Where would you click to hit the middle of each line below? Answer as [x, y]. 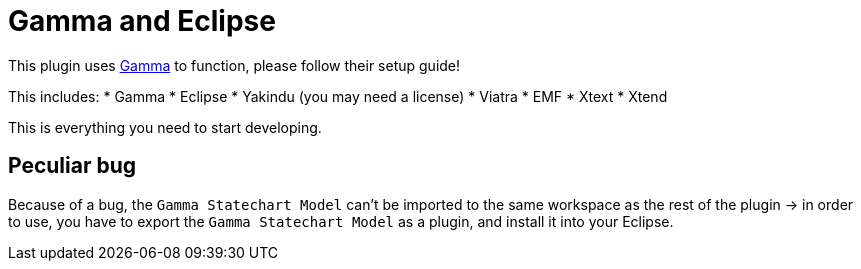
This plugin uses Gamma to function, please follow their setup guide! [234, 65]
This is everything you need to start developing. [165, 127]
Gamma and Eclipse [142, 21]
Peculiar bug [72, 166]
